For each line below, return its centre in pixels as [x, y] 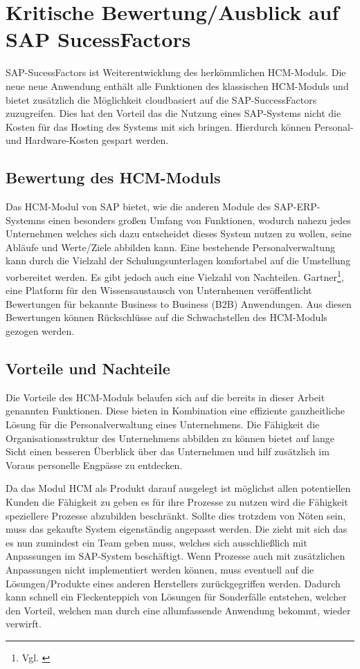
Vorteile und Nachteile [88, 368]
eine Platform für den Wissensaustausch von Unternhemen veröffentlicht [159, 290]
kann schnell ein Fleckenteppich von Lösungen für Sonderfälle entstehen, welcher [176, 597]
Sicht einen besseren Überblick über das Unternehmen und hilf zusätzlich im [168, 451]
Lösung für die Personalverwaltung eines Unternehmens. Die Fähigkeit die [163, 424]
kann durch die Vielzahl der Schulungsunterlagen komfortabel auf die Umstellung [178, 260]
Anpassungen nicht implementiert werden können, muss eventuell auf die [160, 569]
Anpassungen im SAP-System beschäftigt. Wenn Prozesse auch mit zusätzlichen [175, 556]
